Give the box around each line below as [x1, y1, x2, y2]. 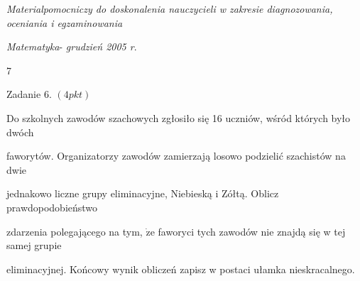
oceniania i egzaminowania [6, 15, 123, 30]
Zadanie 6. [6, 87, 52, 101]
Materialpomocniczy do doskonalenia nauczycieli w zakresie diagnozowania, [6, 1, 333, 16]
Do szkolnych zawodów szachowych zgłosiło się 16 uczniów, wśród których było [6, 110, 351, 125]
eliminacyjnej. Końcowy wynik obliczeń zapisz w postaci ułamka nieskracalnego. [6, 261, 355, 276]
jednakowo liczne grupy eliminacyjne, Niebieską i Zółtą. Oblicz [6, 186, 279, 201]
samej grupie [6, 238, 62, 253]
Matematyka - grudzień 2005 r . [6, 39, 137, 54]
